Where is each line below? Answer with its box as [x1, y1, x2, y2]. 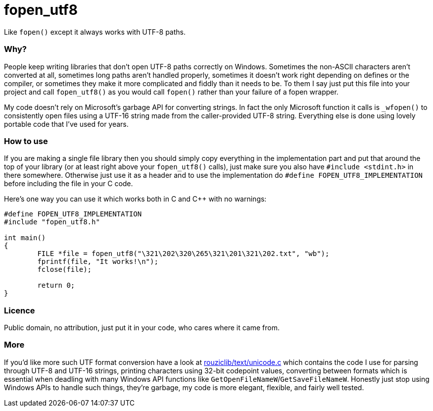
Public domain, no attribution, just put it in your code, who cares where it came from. [4, 323, 280, 332]
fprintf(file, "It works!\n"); [37, 257, 158, 266]
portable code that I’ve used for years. [4, 119, 129, 128]
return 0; [37, 281, 75, 290]
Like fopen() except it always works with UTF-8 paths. [4, 27, 186, 36]
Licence [4, 305, 35, 315]
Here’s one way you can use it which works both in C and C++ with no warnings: [4, 195, 267, 204]
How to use [4, 136, 48, 146]
